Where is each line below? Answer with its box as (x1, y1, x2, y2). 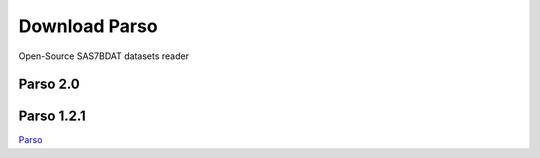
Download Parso (18, 15, 159, 37)
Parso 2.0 (18, 76, 80, 93)
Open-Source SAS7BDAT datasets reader (18, 50, 190, 62)
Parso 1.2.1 (18, 108, 87, 125)
